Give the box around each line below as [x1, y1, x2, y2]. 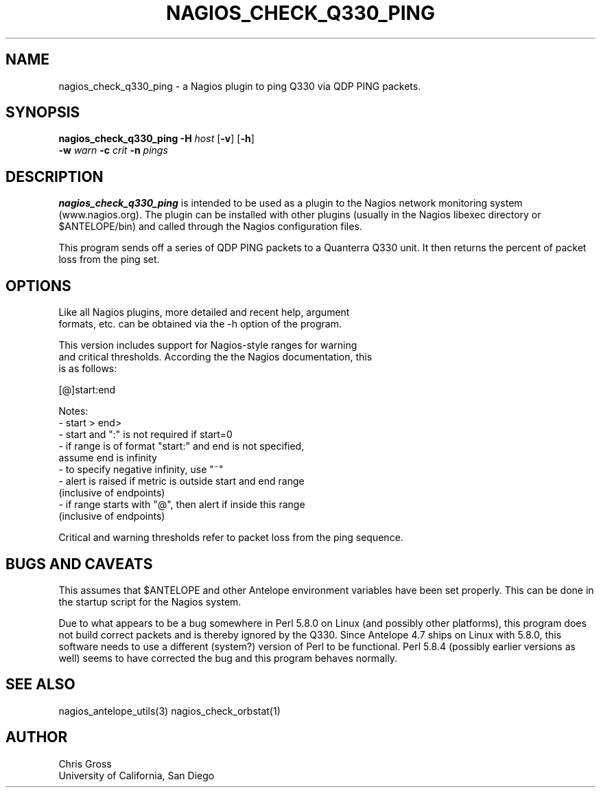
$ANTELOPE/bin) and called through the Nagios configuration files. [58, 220, 362, 233]
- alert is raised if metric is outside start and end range [58, 475, 305, 487]
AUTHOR [5, 728, 68, 746]
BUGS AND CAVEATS [5, 555, 153, 573]
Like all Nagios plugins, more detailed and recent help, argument [58, 306, 350, 319]
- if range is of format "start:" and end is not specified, [58, 440, 305, 452]
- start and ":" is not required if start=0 [58, 428, 233, 441]
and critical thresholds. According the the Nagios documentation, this [58, 351, 373, 363]
